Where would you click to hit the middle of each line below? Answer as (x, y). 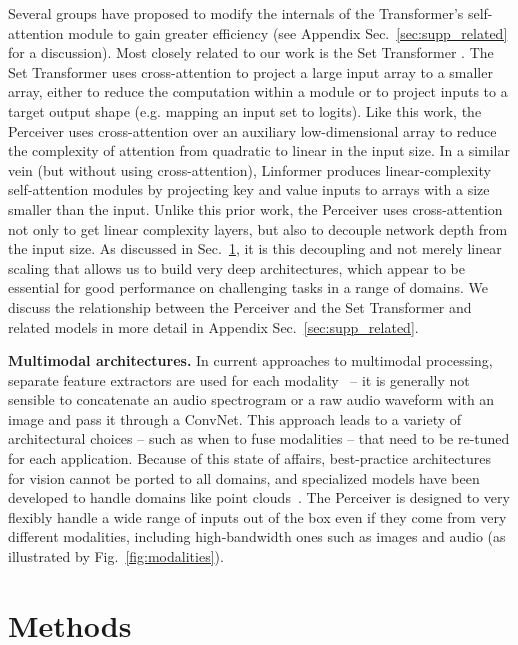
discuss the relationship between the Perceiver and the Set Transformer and (240, 306)
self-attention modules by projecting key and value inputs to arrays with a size (249, 189)
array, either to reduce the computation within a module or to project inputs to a (258, 91)
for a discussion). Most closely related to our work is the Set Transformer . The (251, 52)
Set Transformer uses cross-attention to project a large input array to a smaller (250, 71)
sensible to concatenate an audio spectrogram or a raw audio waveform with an (251, 399)
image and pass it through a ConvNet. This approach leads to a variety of (235, 418)
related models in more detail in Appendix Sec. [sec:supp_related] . (213, 326)
